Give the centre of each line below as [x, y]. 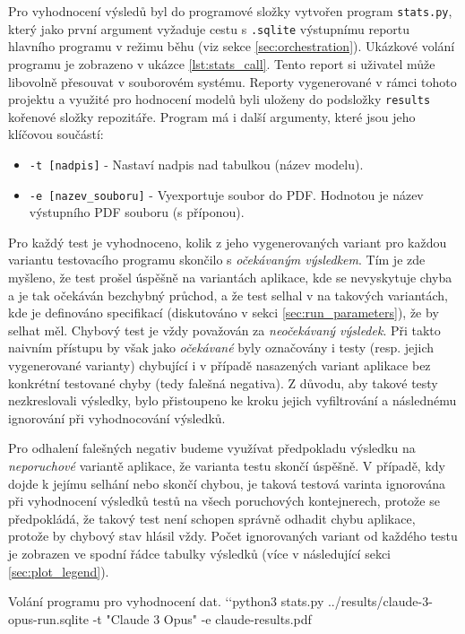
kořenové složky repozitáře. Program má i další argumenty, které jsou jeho [212, 116]
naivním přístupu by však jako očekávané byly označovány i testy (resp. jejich [221, 347]
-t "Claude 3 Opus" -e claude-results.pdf [202, 618]
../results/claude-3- [380, 601]
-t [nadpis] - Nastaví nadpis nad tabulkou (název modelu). [196, 164]
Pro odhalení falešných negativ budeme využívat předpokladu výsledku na [212, 448]
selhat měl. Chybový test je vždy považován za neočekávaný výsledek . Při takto [224, 330]
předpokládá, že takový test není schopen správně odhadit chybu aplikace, [212, 518]
